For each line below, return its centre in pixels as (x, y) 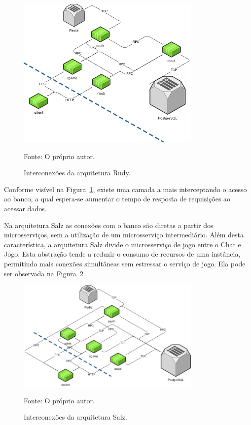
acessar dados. (25, 208)
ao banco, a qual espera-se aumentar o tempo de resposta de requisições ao (117, 199)
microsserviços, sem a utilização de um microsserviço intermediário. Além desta (124, 235)
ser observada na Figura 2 (44, 273)
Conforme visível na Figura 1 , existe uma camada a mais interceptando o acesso (125, 189)
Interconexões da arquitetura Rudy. (77, 173)
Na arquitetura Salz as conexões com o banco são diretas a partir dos (109, 225)
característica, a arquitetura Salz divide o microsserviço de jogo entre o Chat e (123, 244)
